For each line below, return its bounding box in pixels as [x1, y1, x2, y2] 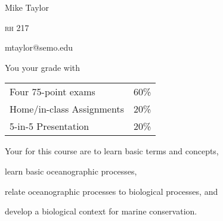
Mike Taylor [5, 1, 49, 13]
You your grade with [5, 61, 80, 73]
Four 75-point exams [10, 85, 95, 99]
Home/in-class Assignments [10, 102, 124, 116]
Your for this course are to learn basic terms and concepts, [5, 145, 219, 157]
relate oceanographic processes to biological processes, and [5, 185, 218, 197]
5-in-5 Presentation [10, 119, 89, 133]
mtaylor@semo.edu [5, 41, 73, 54]
